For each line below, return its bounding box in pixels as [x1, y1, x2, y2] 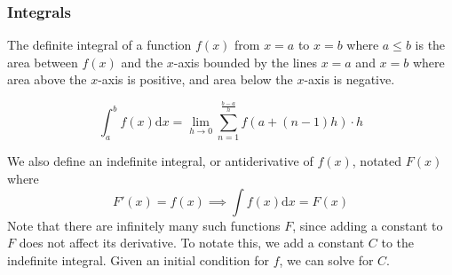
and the [121, 52, 163, 71]
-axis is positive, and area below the [98, 70, 293, 89]
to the [381, 233, 414, 252]
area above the [7, 70, 87, 89]
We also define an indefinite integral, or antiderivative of [7, 152, 313, 170]
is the [415, 35, 446, 54]
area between [7, 52, 78, 71]
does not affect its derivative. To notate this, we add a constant [19, 233, 365, 252]
